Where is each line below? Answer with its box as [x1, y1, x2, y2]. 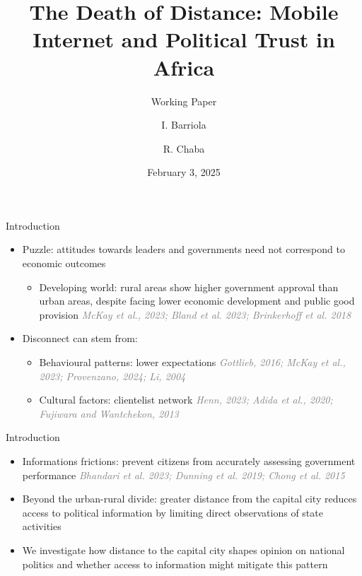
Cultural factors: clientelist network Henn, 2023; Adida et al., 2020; [39, 392, 333, 407]
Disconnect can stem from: [22, 331, 138, 346]
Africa [153, 52, 215, 81]
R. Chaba [163, 141, 205, 155]
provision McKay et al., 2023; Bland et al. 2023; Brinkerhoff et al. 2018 [39, 307, 351, 322]
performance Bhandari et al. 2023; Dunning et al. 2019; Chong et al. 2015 [22, 467, 345, 482]
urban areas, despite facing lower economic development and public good [39, 293, 355, 308]
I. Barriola [161, 117, 206, 132]
